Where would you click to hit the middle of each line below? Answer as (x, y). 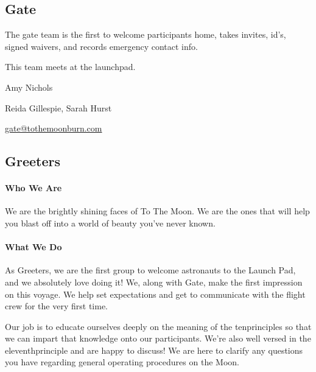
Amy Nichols (29, 87)
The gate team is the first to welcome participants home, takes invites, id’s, (146, 34)
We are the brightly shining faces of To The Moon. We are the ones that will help (157, 211)
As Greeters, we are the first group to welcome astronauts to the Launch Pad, (150, 270)
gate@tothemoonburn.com (54, 128)
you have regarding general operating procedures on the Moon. (122, 362)
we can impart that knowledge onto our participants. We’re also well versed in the (158, 338)
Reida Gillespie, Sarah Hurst (58, 107)
